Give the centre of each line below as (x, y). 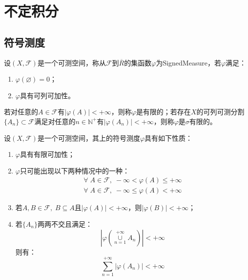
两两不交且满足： (65, 224)
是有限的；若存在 (163, 112)
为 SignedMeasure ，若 (188, 62)
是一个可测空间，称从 (72, 62)
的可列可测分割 (220, 112)
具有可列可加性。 (47, 95)
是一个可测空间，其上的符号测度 (89, 138)
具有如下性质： (169, 138)
